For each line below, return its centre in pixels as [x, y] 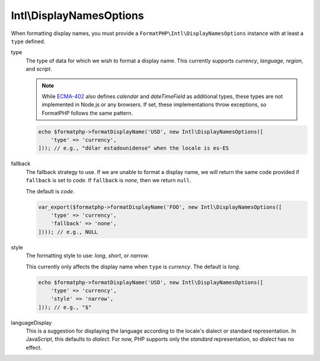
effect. [34, 347]
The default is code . [50, 191]
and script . [39, 69]
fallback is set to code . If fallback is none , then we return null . [108, 180]
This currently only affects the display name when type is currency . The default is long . [133, 267]
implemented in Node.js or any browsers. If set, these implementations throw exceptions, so [154, 104]
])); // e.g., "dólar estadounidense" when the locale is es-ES [134, 148]
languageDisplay [31, 322]
